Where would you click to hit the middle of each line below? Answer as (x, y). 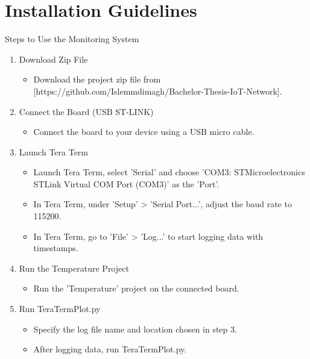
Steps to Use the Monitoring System (72, 39)
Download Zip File (53, 59)
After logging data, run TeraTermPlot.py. (110, 349)
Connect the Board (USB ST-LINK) (86, 111)
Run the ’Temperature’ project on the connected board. (136, 288)
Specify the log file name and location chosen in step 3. (135, 329)
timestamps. (56, 248)
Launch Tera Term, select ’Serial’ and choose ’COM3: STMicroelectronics (169, 172)
